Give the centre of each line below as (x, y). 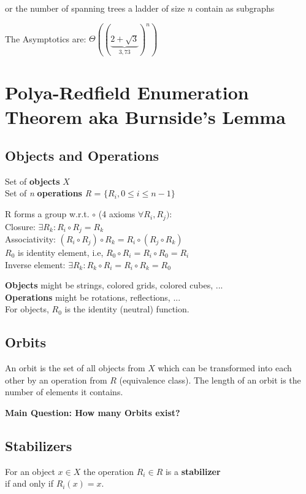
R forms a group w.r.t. (47, 214)
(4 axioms (117, 214)
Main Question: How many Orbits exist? (93, 412)
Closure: (20, 226)
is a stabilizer (193, 471)
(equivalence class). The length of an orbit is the (210, 380)
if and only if (29, 483)
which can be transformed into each (225, 368)
